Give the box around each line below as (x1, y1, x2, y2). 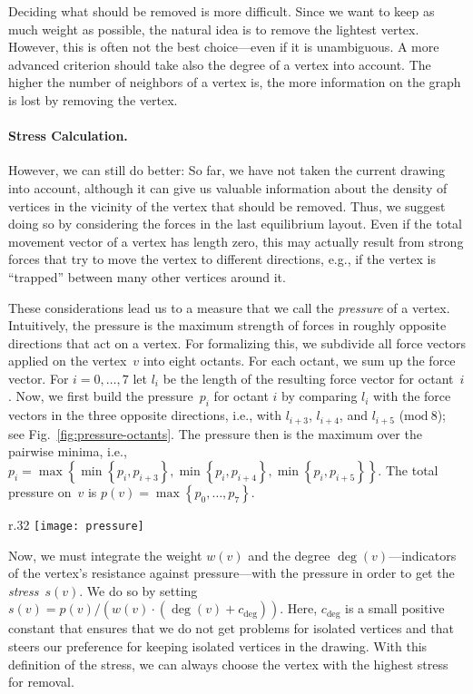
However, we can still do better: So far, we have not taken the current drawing (8, 161, 445, 180)
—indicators (389, 545, 457, 564)
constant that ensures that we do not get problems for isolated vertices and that (8, 619, 454, 638)
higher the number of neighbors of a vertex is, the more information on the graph (8, 73, 461, 92)
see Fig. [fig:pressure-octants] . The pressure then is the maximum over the (8, 424, 422, 443)
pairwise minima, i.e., (8, 442, 127, 461)
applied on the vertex (8, 351, 127, 370)
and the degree (248, 545, 330, 564)
